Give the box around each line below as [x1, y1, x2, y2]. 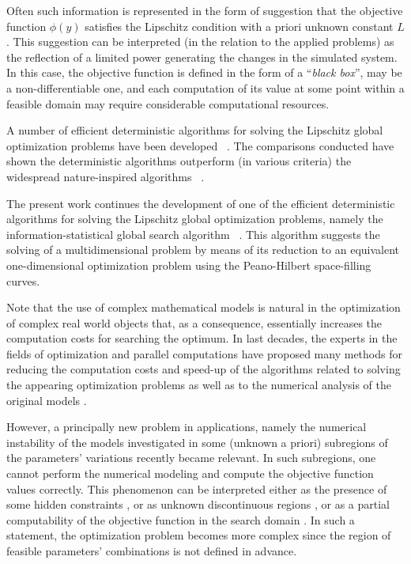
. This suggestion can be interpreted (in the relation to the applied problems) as [6, 33, 394, 50]
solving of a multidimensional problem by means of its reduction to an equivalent [6, 241, 400, 258]
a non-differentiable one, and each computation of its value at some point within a [6, 79, 405, 96]
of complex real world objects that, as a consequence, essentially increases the [6, 314, 383, 331]
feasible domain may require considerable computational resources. [6, 95, 330, 112]
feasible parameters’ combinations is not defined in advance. [6, 543, 297, 558]
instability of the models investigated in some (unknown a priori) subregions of [6, 433, 388, 450]
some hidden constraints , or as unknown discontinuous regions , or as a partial [6, 496, 390, 513]
